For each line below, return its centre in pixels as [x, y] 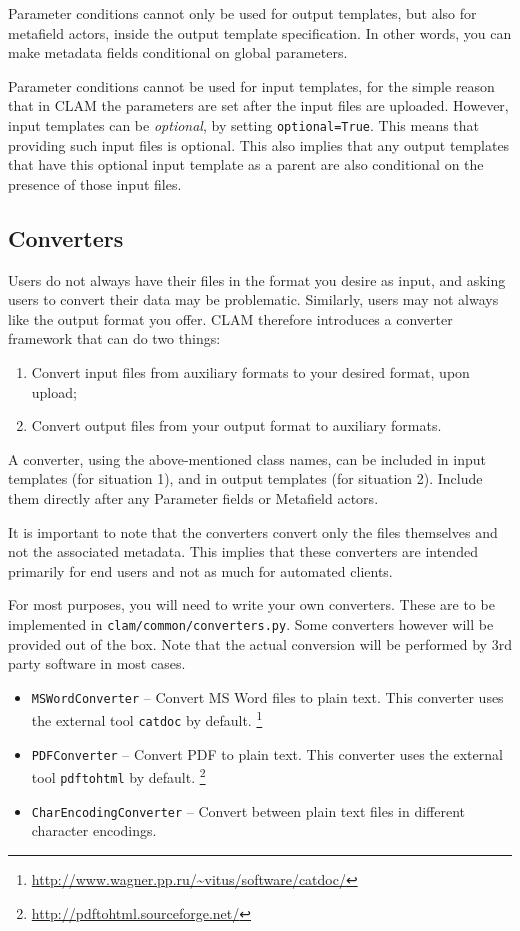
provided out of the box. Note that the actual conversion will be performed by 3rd [260, 643]
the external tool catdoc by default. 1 [147, 719]
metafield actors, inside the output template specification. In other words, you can [260, 32]
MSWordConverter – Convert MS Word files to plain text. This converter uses [267, 696]
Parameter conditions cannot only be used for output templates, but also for [242, 13]
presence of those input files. [95, 183]
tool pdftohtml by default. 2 [118, 776]
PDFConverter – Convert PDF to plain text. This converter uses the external [267, 753]
